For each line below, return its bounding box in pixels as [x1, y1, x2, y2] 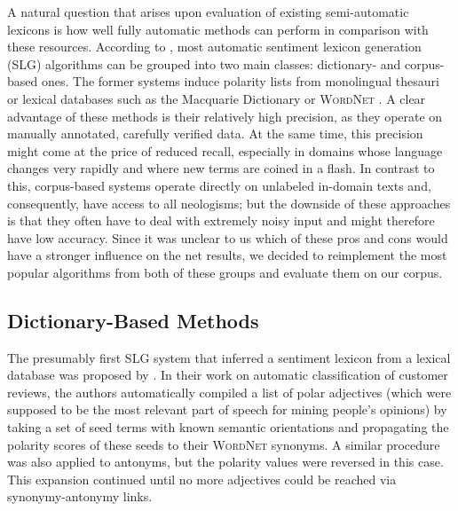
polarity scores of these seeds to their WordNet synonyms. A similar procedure [7, 435, 440, 453]
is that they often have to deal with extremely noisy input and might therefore [7, 211, 435, 230]
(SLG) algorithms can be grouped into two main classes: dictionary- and [7, 54, 401, 73]
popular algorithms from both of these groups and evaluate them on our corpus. [7, 263, 443, 281]
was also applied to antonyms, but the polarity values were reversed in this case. [7, 452, 444, 471]
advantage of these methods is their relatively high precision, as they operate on [7, 106, 443, 125]
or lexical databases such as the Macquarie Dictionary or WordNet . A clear [7, 89, 426, 107]
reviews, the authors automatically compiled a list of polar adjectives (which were [7, 382, 452, 401]
